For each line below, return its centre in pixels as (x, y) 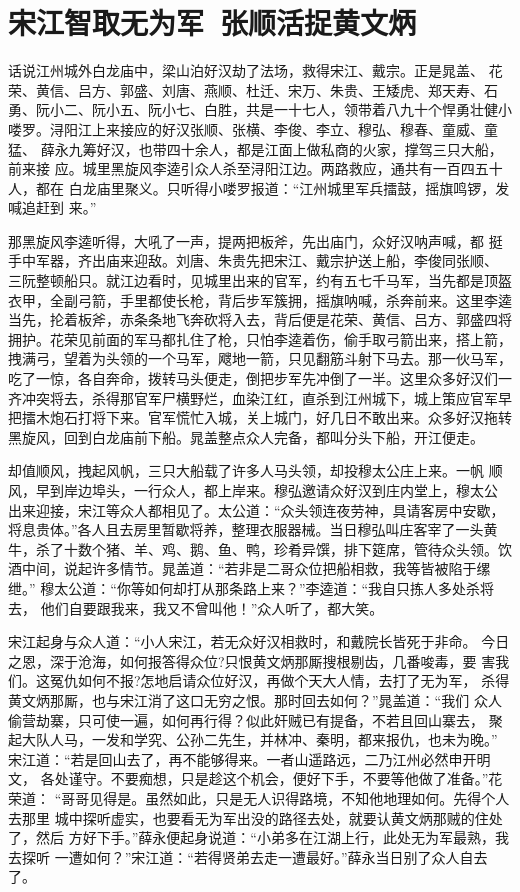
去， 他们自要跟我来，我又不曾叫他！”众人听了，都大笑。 (196, 607)
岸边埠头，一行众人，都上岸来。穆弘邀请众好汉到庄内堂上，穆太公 (280, 490)
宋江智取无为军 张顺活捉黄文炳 (212, 22)
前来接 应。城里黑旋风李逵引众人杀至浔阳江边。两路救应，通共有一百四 (241, 168)
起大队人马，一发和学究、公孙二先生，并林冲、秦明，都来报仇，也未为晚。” (253, 739)
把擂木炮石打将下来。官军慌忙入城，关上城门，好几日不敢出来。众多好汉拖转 (260, 417)
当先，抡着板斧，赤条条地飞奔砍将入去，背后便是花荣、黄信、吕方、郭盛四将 (260, 319)
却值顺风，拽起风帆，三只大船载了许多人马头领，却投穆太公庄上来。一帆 (246, 470)
